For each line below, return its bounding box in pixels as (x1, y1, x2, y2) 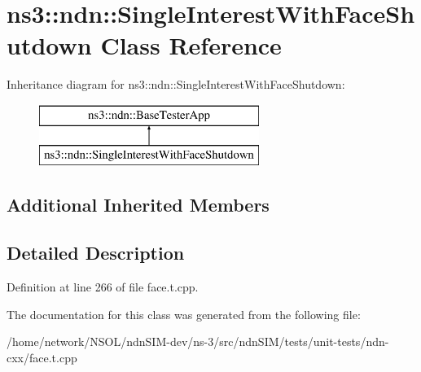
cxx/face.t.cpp (7, 348, 77, 365)
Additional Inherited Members (7, 192, 270, 217)
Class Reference (100, 28, 282, 62)
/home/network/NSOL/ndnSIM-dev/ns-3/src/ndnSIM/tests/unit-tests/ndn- (7, 333, 389, 350)
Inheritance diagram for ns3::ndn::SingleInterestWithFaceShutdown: (7, 76, 345, 93)
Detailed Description (7, 240, 185, 265)
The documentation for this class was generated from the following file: (7, 305, 361, 322)
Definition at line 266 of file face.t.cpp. (7, 278, 199, 295)
